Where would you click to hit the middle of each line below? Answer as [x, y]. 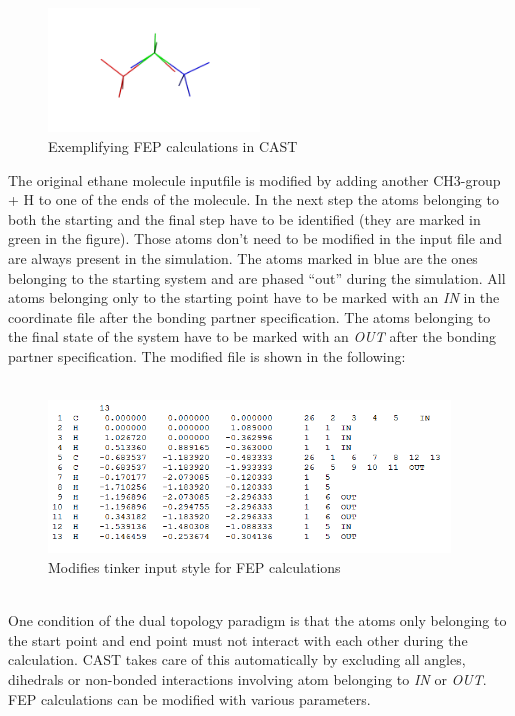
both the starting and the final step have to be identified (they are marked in [244, 218]
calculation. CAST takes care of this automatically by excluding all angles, [237, 659]
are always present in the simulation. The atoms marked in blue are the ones [243, 257]
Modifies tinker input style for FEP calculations [194, 567]
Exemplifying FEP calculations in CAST [173, 146]
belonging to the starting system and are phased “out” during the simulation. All [257, 277]
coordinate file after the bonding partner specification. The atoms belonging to [249, 316]
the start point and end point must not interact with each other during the [238, 639]
